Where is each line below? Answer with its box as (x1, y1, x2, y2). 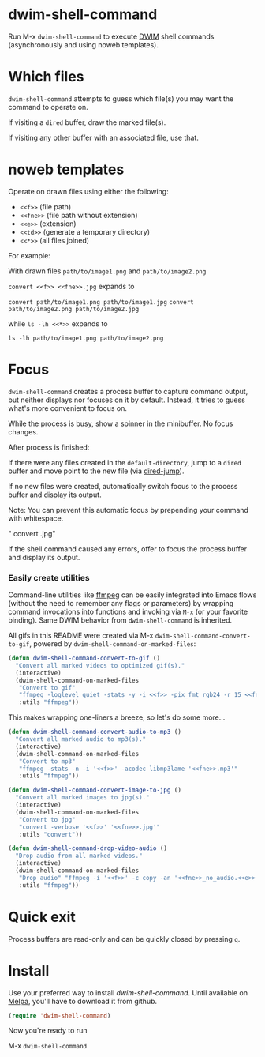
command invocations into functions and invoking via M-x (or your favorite (8, 607, 248, 617)
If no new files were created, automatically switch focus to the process (8, 481, 238, 491)
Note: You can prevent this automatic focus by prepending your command (8, 505, 248, 514)
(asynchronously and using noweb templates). (8, 39, 159, 49)
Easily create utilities (8, 572, 90, 583)
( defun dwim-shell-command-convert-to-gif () (8, 654, 160, 663)
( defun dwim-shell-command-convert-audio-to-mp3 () (8, 728, 181, 736)
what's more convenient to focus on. (8, 403, 128, 412)
